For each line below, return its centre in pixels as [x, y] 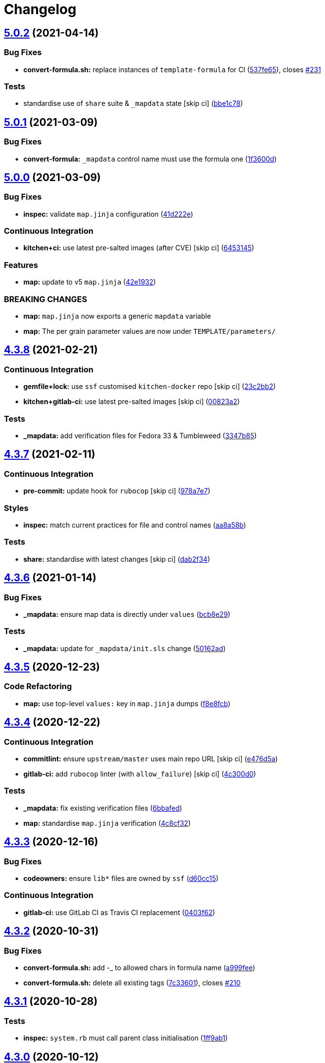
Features [21, 265]
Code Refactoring [38, 686]
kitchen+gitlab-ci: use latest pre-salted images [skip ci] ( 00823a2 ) [132, 402]
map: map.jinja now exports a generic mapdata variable [117, 316]
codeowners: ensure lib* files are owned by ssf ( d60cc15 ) [121, 879]
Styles [16, 508]
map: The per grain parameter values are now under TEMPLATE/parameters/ [150, 331]
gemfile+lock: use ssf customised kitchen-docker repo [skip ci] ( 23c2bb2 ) [150, 387]
